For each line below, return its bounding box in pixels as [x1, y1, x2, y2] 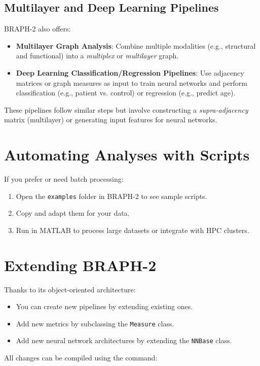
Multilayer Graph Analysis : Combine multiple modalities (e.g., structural [16, 40, 256, 51]
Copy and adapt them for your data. [16, 208, 130, 218]
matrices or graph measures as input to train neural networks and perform [16, 77, 247, 88]
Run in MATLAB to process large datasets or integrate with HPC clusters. [16, 224, 249, 235]
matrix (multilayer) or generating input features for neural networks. [4, 114, 217, 125]
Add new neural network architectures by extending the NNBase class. [16, 335, 232, 346]
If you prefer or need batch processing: [4, 174, 124, 184]
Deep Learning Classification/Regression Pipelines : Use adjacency [16, 67, 244, 78]
